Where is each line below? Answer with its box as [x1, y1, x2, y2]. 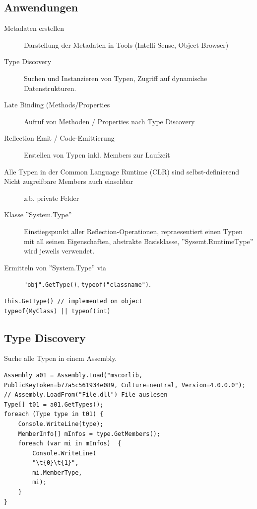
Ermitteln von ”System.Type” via [4, 262, 107, 272]
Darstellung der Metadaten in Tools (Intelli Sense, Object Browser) [24, 39, 229, 50]
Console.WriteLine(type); [18, 420, 104, 427]
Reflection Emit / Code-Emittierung [4, 133, 115, 143]
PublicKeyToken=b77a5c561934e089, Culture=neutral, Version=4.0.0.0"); [4, 381, 246, 389]
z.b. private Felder [24, 192, 79, 203]
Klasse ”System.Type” [4, 209, 72, 220]
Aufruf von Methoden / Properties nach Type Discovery [24, 116, 195, 126]
